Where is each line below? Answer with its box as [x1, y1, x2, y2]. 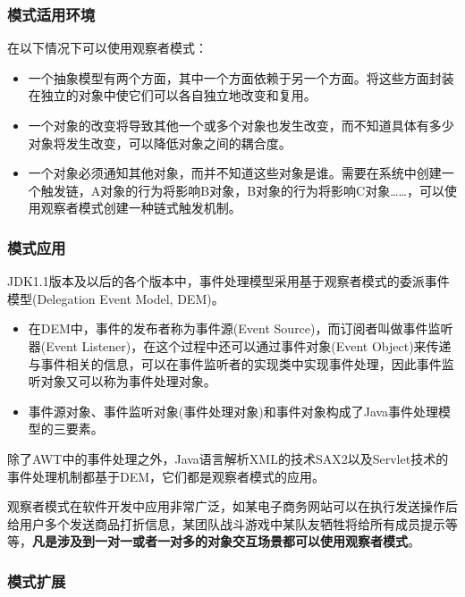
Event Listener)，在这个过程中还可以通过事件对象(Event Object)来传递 [46, 336, 452, 355]
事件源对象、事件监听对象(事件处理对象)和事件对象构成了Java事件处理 [28, 401, 439, 420]
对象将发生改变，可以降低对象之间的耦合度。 [28, 133, 292, 152]
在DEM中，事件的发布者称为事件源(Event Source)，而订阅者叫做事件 [28, 319, 428, 338]
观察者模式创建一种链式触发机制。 [40, 198, 241, 217]
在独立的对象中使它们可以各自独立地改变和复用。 [28, 86, 317, 105]
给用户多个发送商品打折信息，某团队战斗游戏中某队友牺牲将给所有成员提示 [7, 514, 445, 533]
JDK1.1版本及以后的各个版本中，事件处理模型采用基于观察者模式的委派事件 [7, 272, 450, 290]
